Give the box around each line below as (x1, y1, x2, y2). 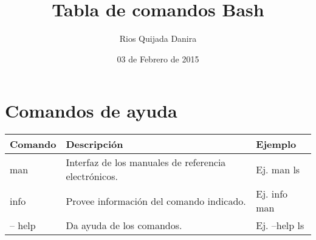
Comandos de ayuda (5, 98, 177, 123)
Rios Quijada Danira (119, 32, 197, 45)
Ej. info (256, 187, 288, 201)
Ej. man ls (256, 162, 300, 176)
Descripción (66, 137, 123, 152)
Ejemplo (256, 137, 297, 152)
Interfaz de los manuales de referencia (66, 155, 226, 170)
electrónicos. (66, 169, 118, 184)
